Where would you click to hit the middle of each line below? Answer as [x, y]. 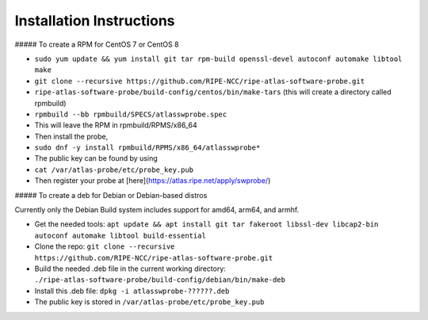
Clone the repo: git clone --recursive [105, 246]
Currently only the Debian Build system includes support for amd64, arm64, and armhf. [157, 210]
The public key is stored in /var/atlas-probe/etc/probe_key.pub [149, 302]
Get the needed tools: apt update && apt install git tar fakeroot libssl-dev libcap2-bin [206, 224]
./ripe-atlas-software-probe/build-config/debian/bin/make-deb [160, 280]
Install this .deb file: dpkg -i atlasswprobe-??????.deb [132, 291]
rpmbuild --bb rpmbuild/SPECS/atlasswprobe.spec [131, 114]
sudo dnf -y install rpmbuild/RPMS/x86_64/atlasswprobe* [147, 148]
